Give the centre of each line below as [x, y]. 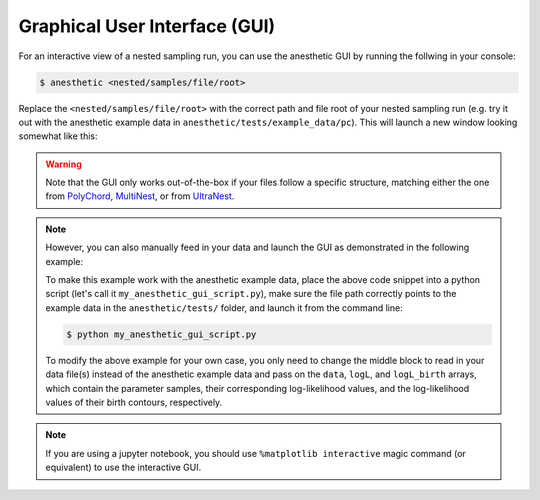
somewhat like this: [58, 136]
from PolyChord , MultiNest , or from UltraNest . [140, 196]
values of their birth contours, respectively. [134, 402]
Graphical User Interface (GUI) [147, 26]
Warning [63, 164]
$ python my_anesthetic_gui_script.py [161, 334]
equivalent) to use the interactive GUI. [123, 467]
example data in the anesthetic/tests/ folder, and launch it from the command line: [224, 307]
